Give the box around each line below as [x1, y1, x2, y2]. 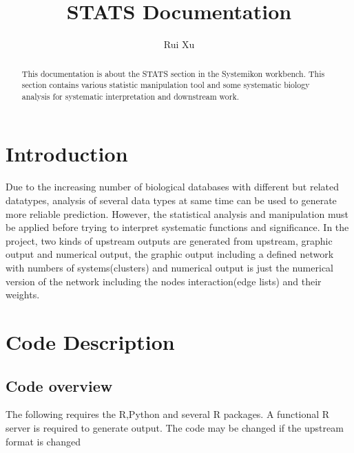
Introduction [6, 140, 128, 168]
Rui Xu [163, 37, 195, 52]
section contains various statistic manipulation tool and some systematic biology [21, 79, 310, 91]
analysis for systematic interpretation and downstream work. [21, 90, 240, 102]
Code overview [6, 375, 113, 396]
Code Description [6, 327, 175, 355]
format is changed [6, 434, 81, 448]
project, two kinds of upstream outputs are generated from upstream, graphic [6, 233, 333, 247]
